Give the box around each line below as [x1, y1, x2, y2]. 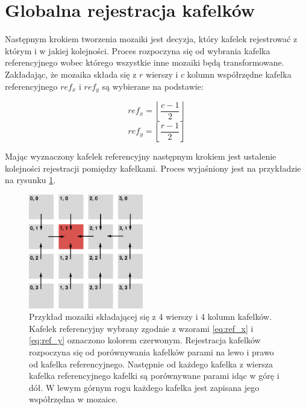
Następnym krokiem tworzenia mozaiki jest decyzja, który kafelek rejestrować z [5, 33, 298, 45]
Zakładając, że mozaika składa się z [5, 67, 137, 80]
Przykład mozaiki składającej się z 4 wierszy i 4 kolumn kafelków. [29, 310, 272, 323]
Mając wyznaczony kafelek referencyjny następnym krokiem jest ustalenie [5, 149, 276, 162]
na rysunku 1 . [5, 173, 56, 186]
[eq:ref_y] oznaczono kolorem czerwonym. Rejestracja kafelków [29, 334, 261, 346]
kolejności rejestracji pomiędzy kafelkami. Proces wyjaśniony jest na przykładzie [5, 161, 301, 174]
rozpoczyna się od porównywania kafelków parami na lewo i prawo [29, 346, 274, 358]
